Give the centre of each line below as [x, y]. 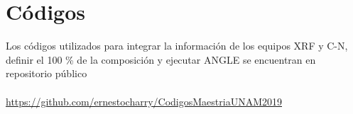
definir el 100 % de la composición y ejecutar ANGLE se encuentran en [161, 59]
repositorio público [47, 73]
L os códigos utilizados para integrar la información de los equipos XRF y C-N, [177, 46]
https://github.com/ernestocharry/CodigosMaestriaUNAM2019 [144, 101]
